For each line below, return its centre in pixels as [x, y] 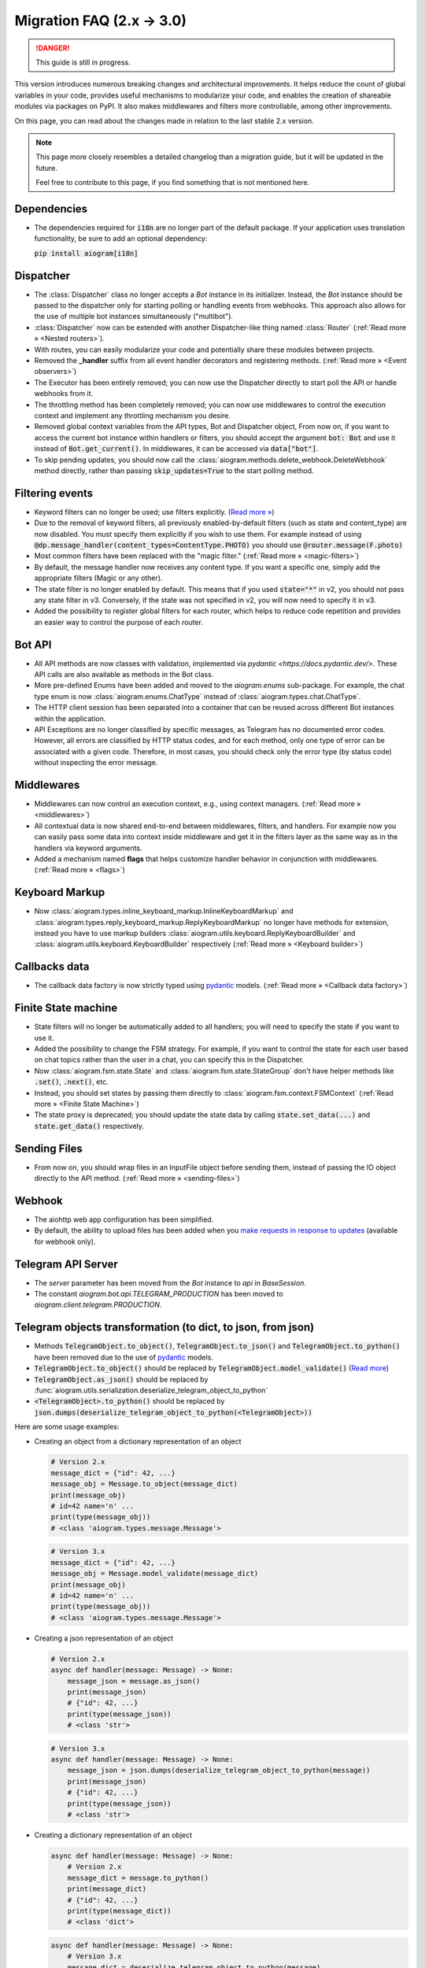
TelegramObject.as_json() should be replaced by [121, 1379]
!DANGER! [53, 48]
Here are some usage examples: [67, 1427]
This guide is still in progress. [83, 62]
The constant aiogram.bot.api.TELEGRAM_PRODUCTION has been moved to [159, 1294]
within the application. [70, 718]
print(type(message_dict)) [120, 1911]
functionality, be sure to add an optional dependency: [121, 239]
